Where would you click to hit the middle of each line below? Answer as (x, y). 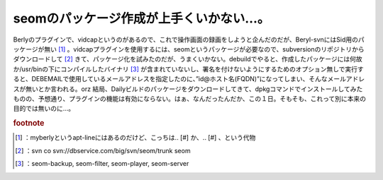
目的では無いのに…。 (44, 109)
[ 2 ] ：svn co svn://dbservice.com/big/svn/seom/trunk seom (103, 150)
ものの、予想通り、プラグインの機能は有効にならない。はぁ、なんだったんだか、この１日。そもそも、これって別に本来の (190, 98)
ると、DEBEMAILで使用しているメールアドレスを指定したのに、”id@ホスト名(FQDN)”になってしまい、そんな (170, 79)
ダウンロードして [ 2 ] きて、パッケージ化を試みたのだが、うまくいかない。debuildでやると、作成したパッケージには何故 (188, 59)
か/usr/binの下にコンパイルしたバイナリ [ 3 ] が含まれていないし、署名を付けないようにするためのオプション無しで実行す (189, 69)
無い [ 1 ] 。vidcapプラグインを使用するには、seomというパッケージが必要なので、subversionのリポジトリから (204, 49)
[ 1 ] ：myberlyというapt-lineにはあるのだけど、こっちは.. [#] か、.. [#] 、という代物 (135, 138)
